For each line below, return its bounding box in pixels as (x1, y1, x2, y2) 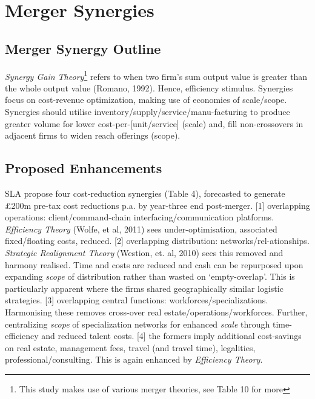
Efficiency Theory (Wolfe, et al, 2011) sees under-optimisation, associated (5, 222, 277, 235)
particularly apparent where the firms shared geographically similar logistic (5, 282, 283, 294)
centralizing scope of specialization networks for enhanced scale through (5, 317, 270, 330)
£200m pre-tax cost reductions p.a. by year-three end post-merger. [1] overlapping (5, 199, 310, 211)
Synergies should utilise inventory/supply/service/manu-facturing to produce (5, 105, 290, 118)
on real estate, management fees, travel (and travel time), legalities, (5, 341, 256, 354)
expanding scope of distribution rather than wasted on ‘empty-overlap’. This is (5, 270, 295, 283)
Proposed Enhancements (5, 159, 162, 177)
